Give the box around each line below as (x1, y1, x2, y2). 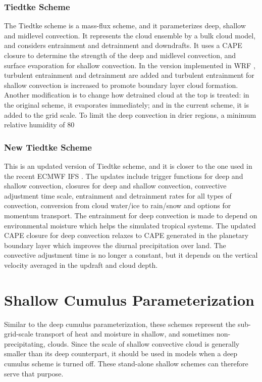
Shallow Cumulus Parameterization (4, 289, 254, 310)
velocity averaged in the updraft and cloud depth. (4, 259, 158, 270)
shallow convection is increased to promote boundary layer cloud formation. (4, 79, 238, 90)
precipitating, (4, 338, 45, 349)
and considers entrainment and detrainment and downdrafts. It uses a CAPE (4, 40, 242, 51)
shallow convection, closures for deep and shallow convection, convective (4, 180, 227, 191)
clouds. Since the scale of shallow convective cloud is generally (47, 338, 240, 349)
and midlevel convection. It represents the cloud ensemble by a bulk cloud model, (4, 30, 256, 40)
